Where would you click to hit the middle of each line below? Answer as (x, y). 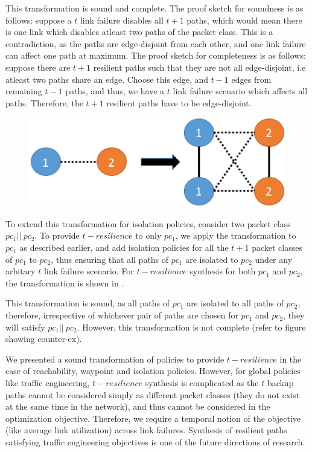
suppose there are (38, 67)
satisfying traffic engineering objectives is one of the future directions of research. (155, 441)
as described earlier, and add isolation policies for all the (124, 247)
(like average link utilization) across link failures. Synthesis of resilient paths (146, 430)
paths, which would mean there (244, 20)
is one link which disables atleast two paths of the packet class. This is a (139, 32)
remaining (24, 91)
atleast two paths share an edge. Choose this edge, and (107, 79)
